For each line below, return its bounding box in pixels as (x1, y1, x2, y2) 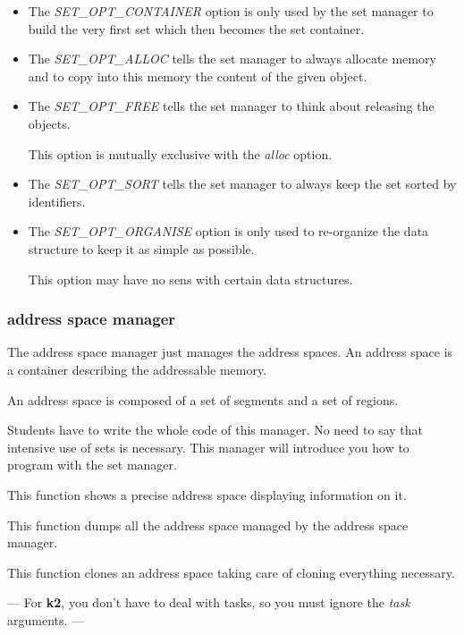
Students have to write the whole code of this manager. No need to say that (7, 420, 423, 439)
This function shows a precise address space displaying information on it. (7, 485, 407, 504)
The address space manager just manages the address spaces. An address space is (7, 343, 453, 361)
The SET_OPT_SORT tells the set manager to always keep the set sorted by (28, 174, 457, 193)
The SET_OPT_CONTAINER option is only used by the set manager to (28, 2, 434, 20)
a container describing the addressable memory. (7, 360, 267, 378)
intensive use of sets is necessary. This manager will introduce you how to (7, 437, 409, 456)
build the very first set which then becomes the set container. (28, 19, 365, 38)
